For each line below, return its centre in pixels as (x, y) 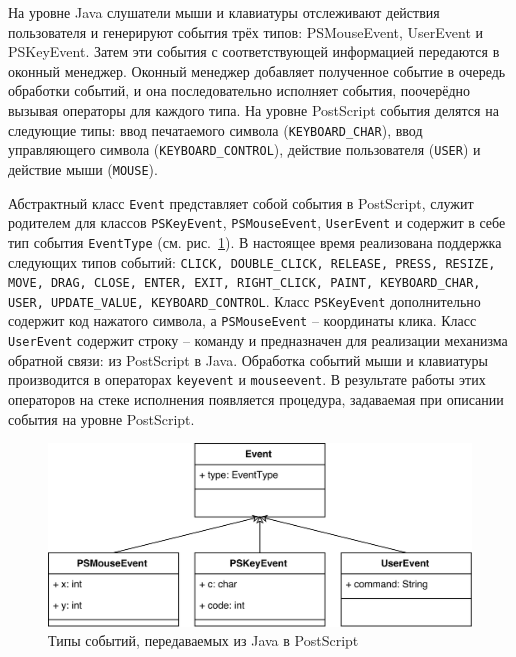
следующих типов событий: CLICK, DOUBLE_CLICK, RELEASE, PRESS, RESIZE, (252, 261)
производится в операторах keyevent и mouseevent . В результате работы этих (247, 379)
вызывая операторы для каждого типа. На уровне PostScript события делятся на (253, 109)
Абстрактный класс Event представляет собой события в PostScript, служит (241, 202)
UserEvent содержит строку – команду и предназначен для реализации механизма (258, 340)
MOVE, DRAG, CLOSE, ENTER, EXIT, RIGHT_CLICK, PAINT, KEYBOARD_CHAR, (244, 283)
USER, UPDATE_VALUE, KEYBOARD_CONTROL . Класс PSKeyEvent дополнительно (244, 300)
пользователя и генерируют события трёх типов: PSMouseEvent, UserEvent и (245, 31)
